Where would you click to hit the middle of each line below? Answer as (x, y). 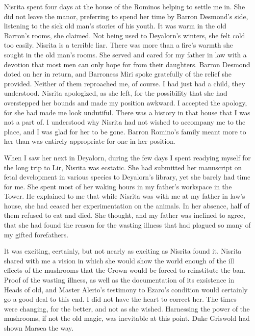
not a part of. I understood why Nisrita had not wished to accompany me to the (125, 122)
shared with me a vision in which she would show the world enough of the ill (119, 260)
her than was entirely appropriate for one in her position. (90, 141)
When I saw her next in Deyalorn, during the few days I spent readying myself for (127, 157)
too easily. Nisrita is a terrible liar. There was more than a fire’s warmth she (119, 45)
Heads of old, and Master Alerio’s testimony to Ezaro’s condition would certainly (126, 289)
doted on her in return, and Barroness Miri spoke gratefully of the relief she (118, 74)
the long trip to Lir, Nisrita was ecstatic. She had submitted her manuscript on (123, 167)
